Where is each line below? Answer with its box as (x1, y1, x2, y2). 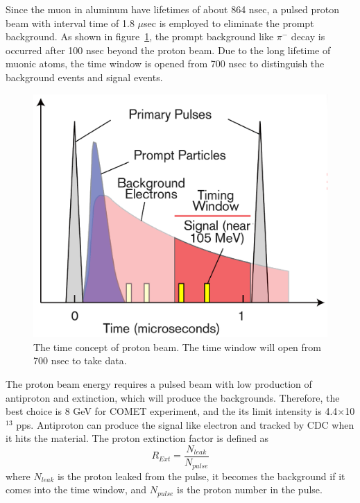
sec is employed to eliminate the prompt (144, 15, 314, 30)
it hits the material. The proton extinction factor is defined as (6, 431, 269, 445)
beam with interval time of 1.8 (6, 15, 135, 30)
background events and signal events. (6, 69, 163, 84)
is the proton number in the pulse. (177, 482, 323, 497)
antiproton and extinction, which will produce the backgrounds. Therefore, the (6, 390, 340, 404)
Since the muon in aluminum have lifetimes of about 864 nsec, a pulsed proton (6, 2, 339, 16)
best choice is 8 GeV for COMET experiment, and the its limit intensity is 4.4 (6, 404, 338, 418)
